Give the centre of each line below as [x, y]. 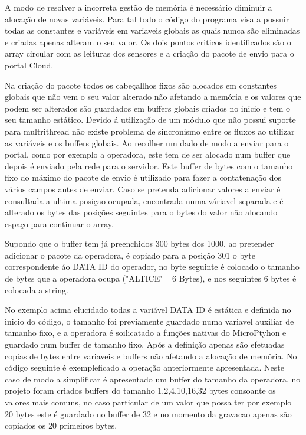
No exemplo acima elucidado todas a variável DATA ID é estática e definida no [148, 310]
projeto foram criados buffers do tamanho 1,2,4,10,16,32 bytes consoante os [140, 390]
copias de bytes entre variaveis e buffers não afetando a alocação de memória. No [151, 356]
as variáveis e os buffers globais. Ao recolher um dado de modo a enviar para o [147, 143]
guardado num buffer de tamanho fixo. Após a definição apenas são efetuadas [145, 344]
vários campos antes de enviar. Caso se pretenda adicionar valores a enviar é [143, 189]
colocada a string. [37, 290]
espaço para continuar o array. [59, 223]
